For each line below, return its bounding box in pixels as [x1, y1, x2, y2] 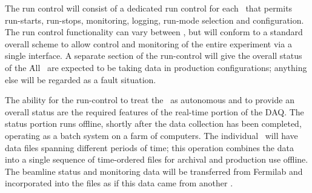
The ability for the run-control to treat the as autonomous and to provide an [5, 93, 294, 106]
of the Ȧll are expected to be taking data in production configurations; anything [5, 61, 307, 73]
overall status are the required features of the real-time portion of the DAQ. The [5, 105, 304, 118]
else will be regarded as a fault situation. [5, 73, 156, 86]
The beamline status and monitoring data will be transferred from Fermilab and [5, 164, 303, 177]
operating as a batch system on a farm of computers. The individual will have [5, 129, 298, 141]
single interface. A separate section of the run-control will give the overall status [5, 49, 302, 62]
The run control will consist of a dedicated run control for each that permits [5, 2, 293, 14]
